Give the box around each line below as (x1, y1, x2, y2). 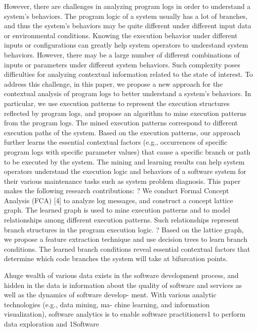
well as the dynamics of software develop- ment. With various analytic (4, 289, 216, 300)
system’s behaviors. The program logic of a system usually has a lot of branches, (4, 10, 248, 21)
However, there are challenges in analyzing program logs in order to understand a (4, 1, 251, 11)
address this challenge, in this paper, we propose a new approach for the (4, 78, 223, 89)
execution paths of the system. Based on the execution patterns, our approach (4, 127, 241, 137)
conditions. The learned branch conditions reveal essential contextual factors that (4, 243, 250, 254)
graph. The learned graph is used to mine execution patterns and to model (4, 205, 230, 215)
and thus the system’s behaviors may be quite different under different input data (4, 20, 252, 31)
